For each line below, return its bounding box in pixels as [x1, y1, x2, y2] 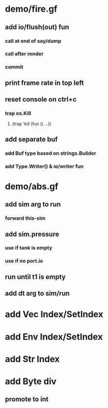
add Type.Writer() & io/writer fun [5, 163, 84, 169]
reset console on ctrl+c [5, 95, 77, 103]
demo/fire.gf [5, 3, 58, 15]
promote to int [5, 395, 48, 404]
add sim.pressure [5, 230, 60, 238]
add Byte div [5, 376, 57, 387]
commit [5, 63, 23, 70]
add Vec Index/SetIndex [5, 309, 103, 320]
